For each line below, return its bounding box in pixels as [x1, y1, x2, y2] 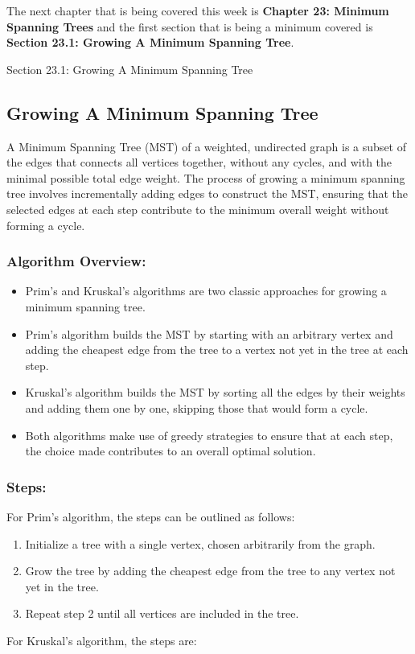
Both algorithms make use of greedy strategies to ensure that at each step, [25, 426, 393, 443]
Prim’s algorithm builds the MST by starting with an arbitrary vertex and [25, 325, 393, 342]
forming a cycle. [6, 216, 85, 233]
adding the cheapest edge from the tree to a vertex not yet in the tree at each [25, 341, 409, 358]
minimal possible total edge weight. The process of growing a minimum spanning [6, 169, 405, 186]
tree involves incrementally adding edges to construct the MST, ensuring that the [6, 185, 409, 202]
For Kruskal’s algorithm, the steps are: [6, 631, 197, 648]
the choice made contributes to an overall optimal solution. [25, 442, 316, 459]
